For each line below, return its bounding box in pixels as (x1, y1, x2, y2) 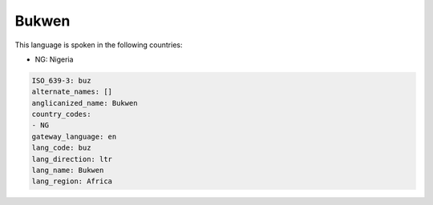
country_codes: (31, 110, 91, 119)
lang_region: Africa (31, 177, 112, 186)
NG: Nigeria (34, 54, 74, 64)
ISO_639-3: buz (31, 76, 91, 85)
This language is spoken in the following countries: (14, 40, 183, 50)
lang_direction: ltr (31, 155, 112, 163)
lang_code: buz (31, 143, 91, 152)
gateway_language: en (31, 132, 117, 141)
